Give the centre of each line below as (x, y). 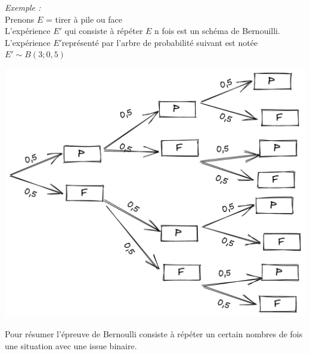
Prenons (20, 19)
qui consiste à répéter (104, 31)
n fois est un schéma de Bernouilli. (217, 31)
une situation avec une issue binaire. (71, 345)
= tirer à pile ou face (84, 19)
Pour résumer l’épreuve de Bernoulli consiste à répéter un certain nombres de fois (154, 333)
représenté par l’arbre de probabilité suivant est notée (160, 42)
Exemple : (23, 7)
